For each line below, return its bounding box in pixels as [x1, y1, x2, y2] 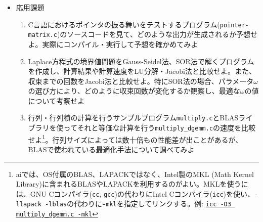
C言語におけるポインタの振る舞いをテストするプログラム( [28, 19, 220, 29]
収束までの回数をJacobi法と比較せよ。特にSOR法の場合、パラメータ [28, 75, 254, 86]
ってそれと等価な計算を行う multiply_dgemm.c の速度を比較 [63, 122, 256, 133]
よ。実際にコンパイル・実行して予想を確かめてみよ [28, 38, 198, 49]
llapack [16, 201, 41, 208]
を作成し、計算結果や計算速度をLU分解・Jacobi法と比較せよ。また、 [28, 66, 256, 76]
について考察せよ [28, 95, 85, 106]
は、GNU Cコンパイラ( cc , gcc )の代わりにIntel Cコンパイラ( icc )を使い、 [16, 188, 254, 199]
